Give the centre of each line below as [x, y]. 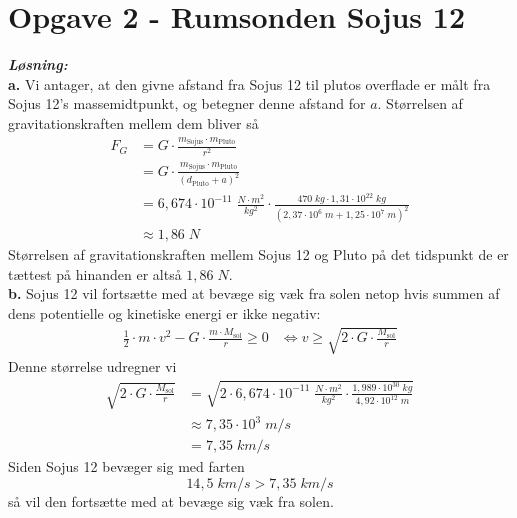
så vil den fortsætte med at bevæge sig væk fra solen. [171, 500]
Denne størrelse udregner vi [92, 366]
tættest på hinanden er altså [95, 273]
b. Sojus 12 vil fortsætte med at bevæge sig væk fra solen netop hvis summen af [254, 293]
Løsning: [38, 64]
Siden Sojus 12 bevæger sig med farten [126, 466]
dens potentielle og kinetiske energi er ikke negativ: [164, 313]
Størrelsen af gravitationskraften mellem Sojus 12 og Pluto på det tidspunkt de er [258, 254]
